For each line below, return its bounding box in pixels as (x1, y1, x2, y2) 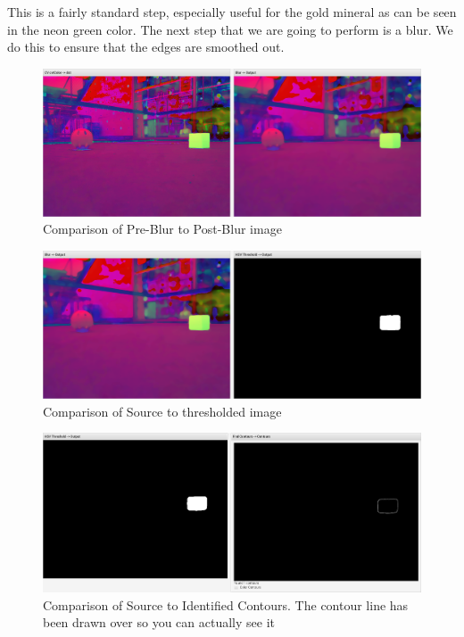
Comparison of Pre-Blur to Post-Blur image (43, 219, 282, 238)
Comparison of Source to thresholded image (43, 401, 282, 420)
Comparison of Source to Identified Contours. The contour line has (43, 595, 409, 614)
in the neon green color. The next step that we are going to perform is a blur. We (7, 20, 453, 38)
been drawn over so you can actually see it (43, 613, 275, 632)
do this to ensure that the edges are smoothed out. (7, 37, 285, 56)
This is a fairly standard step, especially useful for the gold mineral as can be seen (7, 3, 457, 21)
